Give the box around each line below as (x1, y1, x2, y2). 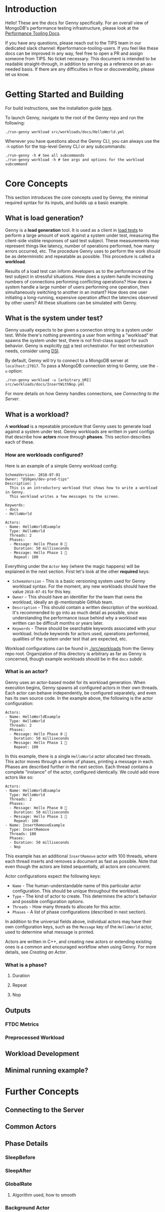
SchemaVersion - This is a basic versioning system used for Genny (12, 578, 145, 584)
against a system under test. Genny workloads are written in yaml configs (5, 429, 155, 434)
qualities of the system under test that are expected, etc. (12, 636, 127, 642)
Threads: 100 (9, 831, 36, 836)
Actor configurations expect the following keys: (5, 873, 101, 879)
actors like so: (5, 774, 33, 780)
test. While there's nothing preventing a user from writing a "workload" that (5, 332, 158, 338)
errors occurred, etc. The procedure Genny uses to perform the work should (5, 248, 161, 254)
